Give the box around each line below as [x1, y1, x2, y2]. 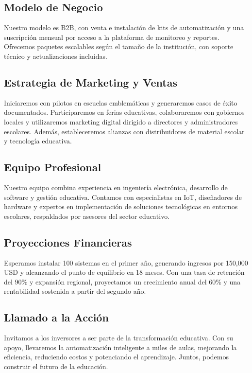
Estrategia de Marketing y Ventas [4, 74, 177, 89]
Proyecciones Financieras [4, 234, 132, 249]
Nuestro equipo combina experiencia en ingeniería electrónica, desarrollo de [4, 182, 228, 192]
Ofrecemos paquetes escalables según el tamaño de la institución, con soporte [4, 41, 234, 52]
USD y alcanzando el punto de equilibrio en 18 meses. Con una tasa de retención [4, 267, 245, 277]
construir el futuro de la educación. [4, 361, 108, 371]
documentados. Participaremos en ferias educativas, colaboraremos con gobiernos [4, 107, 245, 117]
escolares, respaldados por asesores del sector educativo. [4, 211, 170, 221]
